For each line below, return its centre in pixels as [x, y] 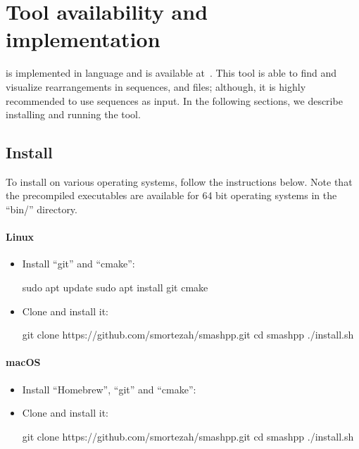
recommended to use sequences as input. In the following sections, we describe [174, 100]
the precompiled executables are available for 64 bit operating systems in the [171, 195]
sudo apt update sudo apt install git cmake [115, 287]
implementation [83, 39]
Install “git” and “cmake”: [78, 264]
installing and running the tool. [73, 114]
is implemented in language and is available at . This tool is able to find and [171, 73]
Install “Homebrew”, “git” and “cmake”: [109, 389]
